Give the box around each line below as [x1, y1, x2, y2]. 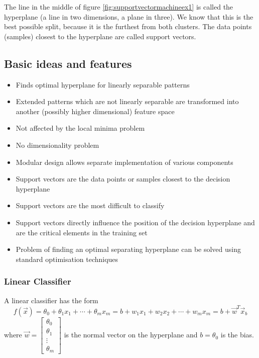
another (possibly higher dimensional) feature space [16, 106, 175, 116]
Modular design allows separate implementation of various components [16, 156, 233, 167]
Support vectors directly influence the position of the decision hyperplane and [16, 217, 255, 227]
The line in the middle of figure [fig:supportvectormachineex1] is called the [4, 2, 233, 12]
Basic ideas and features [4, 55, 132, 71]
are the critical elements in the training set [16, 227, 148, 237]
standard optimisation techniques [16, 253, 118, 264]
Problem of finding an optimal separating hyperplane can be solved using [16, 244, 241, 254]
